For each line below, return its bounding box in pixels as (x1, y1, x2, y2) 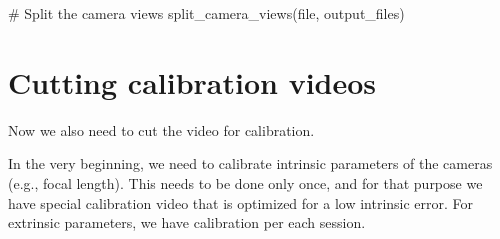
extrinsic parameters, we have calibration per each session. (8, 212, 366, 233)
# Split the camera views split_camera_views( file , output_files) (8, 3, 405, 23)
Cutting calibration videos (8, 61, 377, 102)
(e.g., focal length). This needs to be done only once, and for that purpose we (8, 172, 483, 193)
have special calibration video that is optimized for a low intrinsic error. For (8, 192, 474, 213)
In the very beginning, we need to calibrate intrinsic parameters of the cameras (8, 153, 493, 174)
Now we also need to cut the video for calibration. (8, 119, 315, 140)
